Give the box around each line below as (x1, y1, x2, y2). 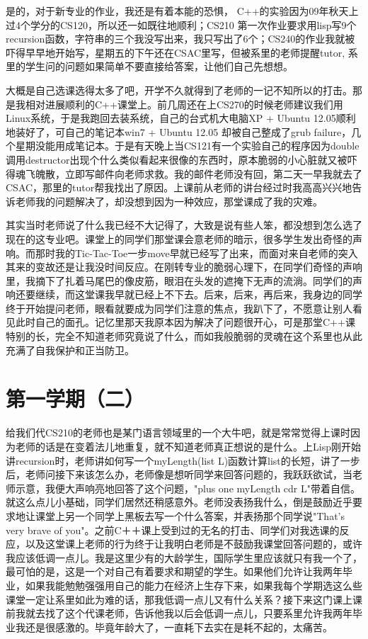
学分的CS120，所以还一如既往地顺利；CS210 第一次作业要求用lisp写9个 (30, 17, 357, 32)
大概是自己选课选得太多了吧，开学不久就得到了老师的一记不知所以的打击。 (6, 82, 352, 97)
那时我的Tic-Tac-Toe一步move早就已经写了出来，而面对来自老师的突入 (35, 245, 358, 260)
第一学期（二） (6, 384, 145, 413)
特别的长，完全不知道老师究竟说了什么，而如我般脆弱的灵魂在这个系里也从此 (6, 329, 362, 344)
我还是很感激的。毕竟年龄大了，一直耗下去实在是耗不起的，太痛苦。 (15, 619, 333, 634)
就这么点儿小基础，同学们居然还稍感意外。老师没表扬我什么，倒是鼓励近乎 (6, 494, 352, 509)
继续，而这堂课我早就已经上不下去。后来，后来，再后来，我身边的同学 (35, 287, 362, 302)
